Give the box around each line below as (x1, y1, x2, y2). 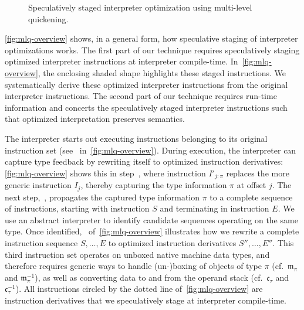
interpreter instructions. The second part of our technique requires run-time (5, 90, 277, 102)
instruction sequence (5, 237, 78, 248)
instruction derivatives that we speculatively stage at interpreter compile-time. (5, 294, 286, 306)
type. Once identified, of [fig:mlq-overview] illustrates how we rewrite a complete (5, 225, 299, 237)
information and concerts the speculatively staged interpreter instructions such (5, 101, 288, 113)
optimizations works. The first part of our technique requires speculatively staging (5, 43, 300, 56)
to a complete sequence (210, 190, 293, 203)
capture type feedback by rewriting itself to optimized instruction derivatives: (5, 155, 283, 168)
